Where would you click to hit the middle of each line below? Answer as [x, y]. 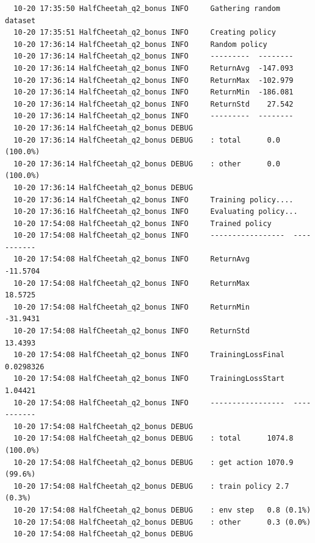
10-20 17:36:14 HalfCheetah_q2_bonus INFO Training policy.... [154, 200]
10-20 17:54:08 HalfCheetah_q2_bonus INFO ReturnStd [132, 331]
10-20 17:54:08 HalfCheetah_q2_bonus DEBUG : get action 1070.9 [154, 462]
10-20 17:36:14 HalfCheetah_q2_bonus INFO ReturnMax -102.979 [154, 80]
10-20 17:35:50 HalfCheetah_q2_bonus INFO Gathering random [147, 9]
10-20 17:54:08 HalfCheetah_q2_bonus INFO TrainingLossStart [149, 379]
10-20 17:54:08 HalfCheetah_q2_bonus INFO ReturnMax [132, 283]
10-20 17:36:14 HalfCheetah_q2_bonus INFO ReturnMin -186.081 [154, 92]
